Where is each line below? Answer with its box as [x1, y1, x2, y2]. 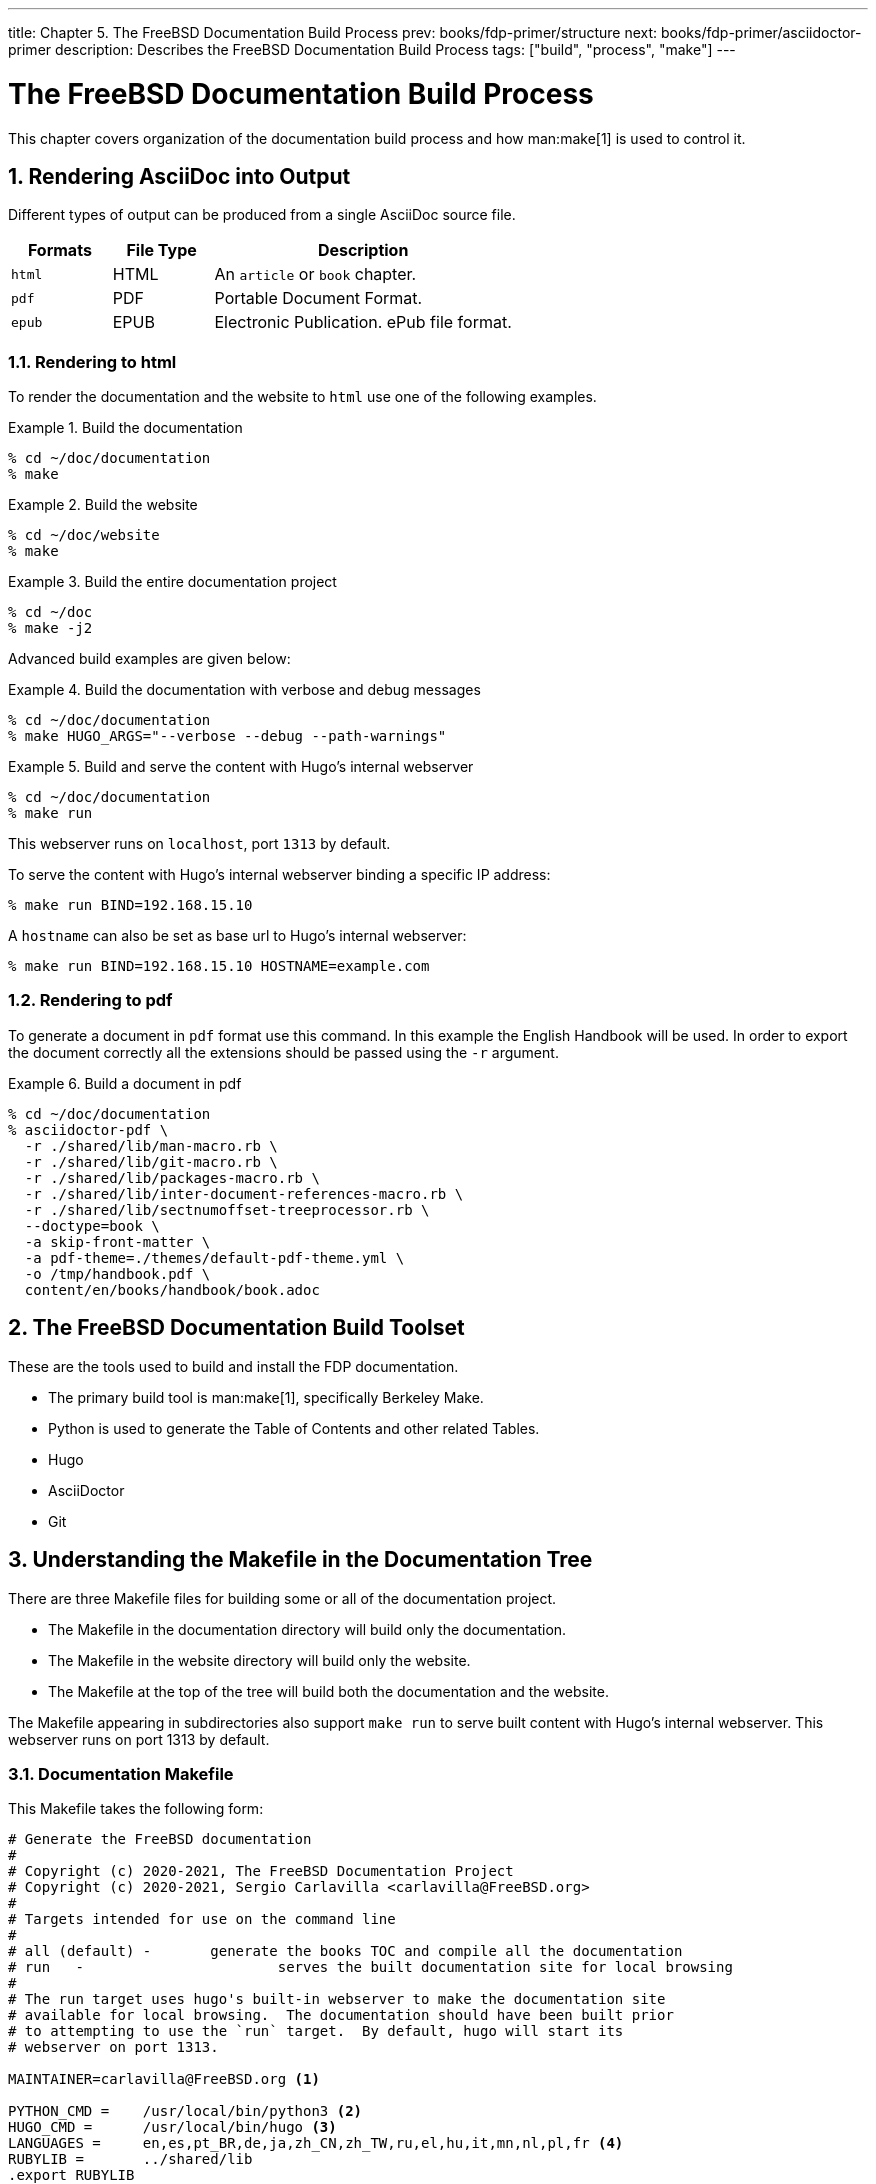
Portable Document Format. [214, 288, 423, 309]
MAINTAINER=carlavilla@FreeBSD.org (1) [8, 2071, 320, 2088]
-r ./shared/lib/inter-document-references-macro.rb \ [24, 1185, 464, 1202]
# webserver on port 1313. [8, 2039, 219, 2056]
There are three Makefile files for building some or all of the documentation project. [8, 1589, 557, 1607]
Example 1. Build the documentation [8, 419, 243, 437]
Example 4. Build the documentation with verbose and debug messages [8, 681, 481, 699]
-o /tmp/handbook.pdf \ [24, 1265, 211, 1282]
